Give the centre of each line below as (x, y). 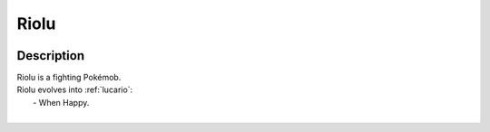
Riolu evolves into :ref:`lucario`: (75, 90)
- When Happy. (61, 102)
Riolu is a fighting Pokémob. (69, 78)
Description (51, 56)
